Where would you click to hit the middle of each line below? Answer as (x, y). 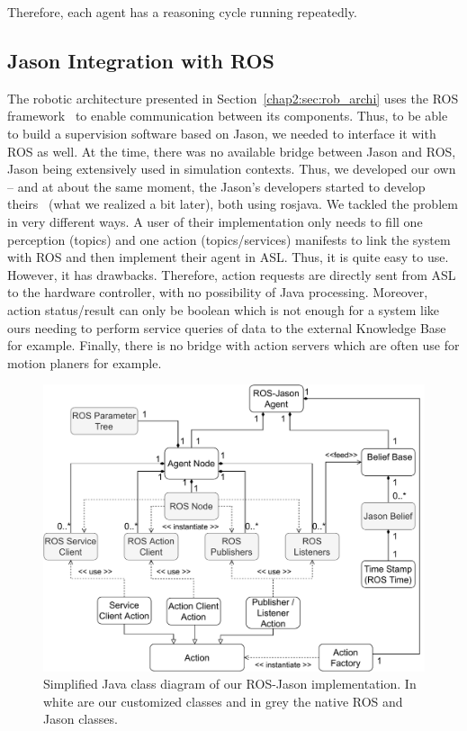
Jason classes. (81, 719)
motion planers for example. (85, 362)
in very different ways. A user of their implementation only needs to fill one (215, 221)
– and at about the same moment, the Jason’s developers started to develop (216, 186)
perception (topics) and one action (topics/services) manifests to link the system (229, 239)
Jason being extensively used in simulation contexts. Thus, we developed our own (232, 169)
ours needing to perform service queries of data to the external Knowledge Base (227, 327)
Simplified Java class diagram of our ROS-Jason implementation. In (230, 684)
